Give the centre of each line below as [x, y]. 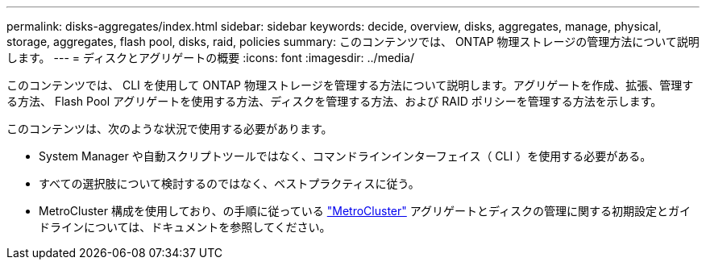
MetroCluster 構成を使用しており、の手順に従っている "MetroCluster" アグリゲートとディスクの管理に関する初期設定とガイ [365, 211]
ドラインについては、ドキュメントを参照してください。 [185, 227]
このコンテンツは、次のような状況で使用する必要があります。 [170, 129]
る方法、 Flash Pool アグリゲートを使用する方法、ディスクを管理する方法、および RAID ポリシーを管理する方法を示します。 [334, 101]
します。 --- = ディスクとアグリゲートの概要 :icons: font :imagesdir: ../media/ [210, 58]
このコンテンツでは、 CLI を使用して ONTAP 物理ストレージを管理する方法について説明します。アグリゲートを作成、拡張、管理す [350, 85]
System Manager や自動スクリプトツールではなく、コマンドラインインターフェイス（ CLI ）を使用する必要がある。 [345, 156]
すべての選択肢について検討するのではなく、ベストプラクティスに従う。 [229, 183]
